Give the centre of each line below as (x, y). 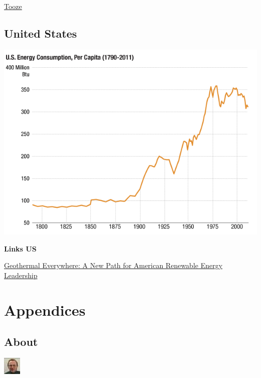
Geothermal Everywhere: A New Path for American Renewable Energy (113, 265)
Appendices (45, 309)
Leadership (21, 275)
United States (41, 33)
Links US (20, 248)
